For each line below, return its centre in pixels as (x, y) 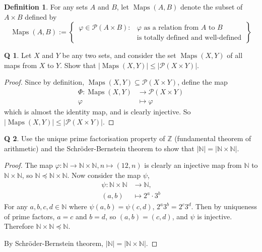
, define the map (203, 82)
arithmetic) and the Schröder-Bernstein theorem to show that (99, 148)
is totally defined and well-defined (189, 38)
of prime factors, (29, 216)
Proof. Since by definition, (44, 82)
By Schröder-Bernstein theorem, (54, 243)
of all (235, 55)
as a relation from (171, 27)
